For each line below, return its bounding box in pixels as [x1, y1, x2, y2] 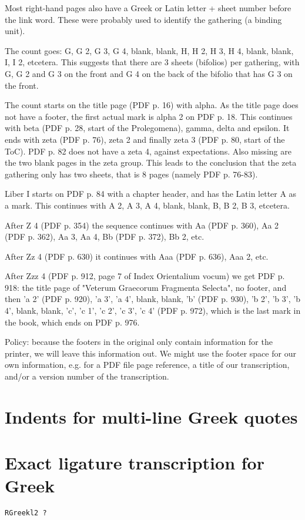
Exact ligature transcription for [5, 451, 264, 475]
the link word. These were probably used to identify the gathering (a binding [5, 13, 282, 25]
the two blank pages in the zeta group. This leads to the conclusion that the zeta [5, 156, 297, 169]
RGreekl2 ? [5, 509, 47, 518]
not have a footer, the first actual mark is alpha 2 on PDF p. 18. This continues [5, 110, 293, 122]
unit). [5, 25, 25, 37]
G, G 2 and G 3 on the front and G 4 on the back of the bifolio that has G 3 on [5, 67, 293, 79]
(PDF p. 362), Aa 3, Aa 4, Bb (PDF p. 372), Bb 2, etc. [5, 230, 205, 243]
